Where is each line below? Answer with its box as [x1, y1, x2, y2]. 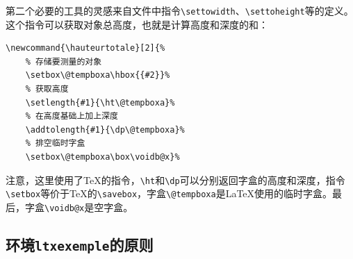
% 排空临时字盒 [25, 138, 85, 149]
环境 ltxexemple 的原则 [6, 233, 154, 255]
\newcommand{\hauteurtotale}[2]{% [6, 43, 165, 53]
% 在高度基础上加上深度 [25, 111, 118, 122]
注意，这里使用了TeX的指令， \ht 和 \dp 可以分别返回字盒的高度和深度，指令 [6, 172, 345, 187]
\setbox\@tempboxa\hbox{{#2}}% [25, 70, 170, 81]
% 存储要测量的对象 [25, 56, 102, 67]
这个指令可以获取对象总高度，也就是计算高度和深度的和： [6, 17, 268, 31]
